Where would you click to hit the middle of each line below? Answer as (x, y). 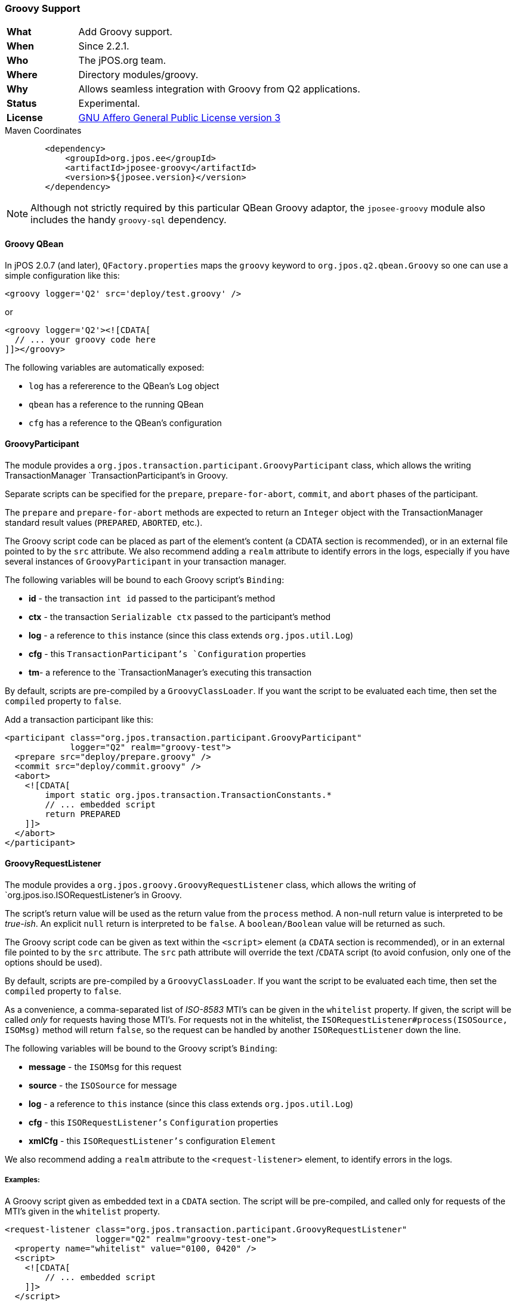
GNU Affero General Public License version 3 (180, 118)
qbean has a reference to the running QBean (116, 404)
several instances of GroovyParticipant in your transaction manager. (146, 561)
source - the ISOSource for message (103, 1086)
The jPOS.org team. (122, 61)
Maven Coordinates (43, 131)
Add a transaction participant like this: (79, 719)
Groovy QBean (34, 243)
